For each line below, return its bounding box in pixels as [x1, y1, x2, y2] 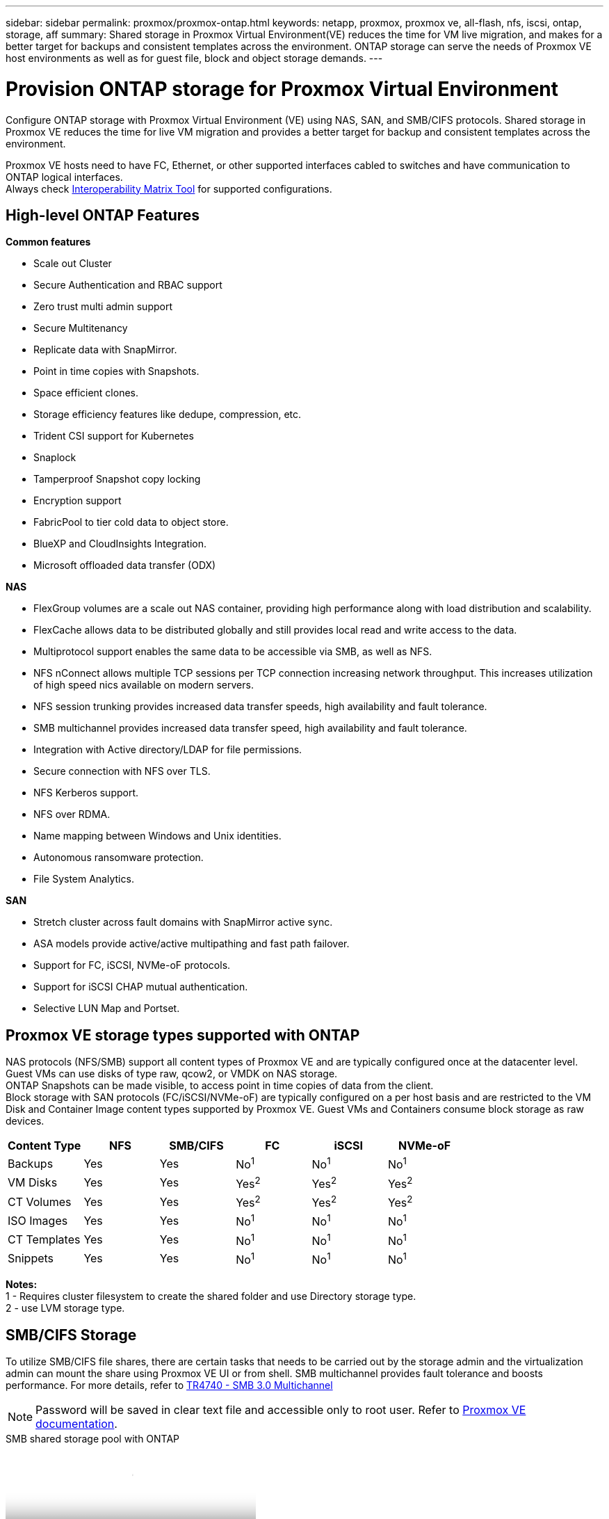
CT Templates [8, 1232, 81, 1247]
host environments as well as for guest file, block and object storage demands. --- [6, 52, 383, 64]
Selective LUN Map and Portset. [33, 1002, 180, 1015]
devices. [6, 1115, 44, 1127]
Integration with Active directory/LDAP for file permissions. [33, 744, 302, 756]
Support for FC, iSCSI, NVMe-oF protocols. [33, 959, 231, 972]
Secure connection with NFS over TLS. [33, 765, 211, 778]
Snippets [8, 1251, 54, 1266]
